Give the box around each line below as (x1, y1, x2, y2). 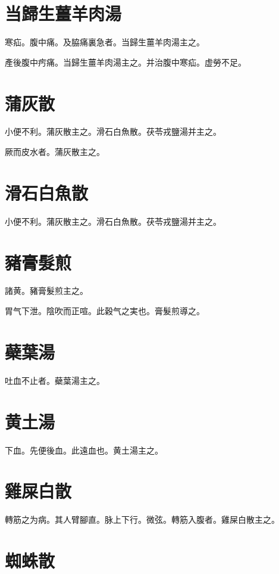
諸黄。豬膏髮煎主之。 (5, 284, 88, 297)
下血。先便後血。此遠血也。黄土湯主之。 (5, 443, 163, 456)
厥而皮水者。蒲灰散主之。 (5, 145, 105, 158)
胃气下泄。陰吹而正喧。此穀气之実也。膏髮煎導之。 (5, 305, 205, 317)
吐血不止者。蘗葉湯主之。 (5, 374, 105, 386)
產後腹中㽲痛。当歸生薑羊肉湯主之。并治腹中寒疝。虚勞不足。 (5, 55, 246, 68)
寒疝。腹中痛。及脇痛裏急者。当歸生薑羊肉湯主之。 (5, 36, 205, 48)
